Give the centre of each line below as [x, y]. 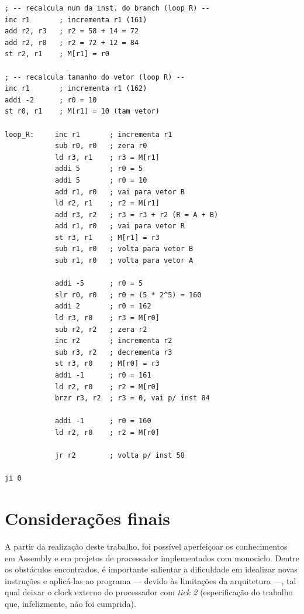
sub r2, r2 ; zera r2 [101, 329]
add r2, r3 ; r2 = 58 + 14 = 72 [72, 31]
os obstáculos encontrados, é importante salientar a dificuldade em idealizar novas [151, 569]
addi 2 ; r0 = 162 [103, 306]
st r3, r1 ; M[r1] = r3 [107, 237]
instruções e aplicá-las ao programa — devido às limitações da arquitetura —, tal [151, 580]
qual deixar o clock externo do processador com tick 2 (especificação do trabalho [149, 592]
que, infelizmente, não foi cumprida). [70, 604]
